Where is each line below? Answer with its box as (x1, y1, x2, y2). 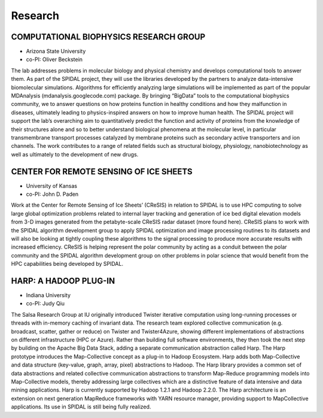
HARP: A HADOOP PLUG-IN (11, 275, 115, 286)
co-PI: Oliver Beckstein (26, 56, 83, 63)
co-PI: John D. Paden (26, 190, 79, 198)
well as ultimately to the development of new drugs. (11, 150, 139, 158)
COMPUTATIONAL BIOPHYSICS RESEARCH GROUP (11, 32, 206, 42)
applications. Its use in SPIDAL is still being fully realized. (11, 403, 151, 410)
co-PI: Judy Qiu (26, 300, 65, 307)
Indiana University (26, 292, 71, 299)
